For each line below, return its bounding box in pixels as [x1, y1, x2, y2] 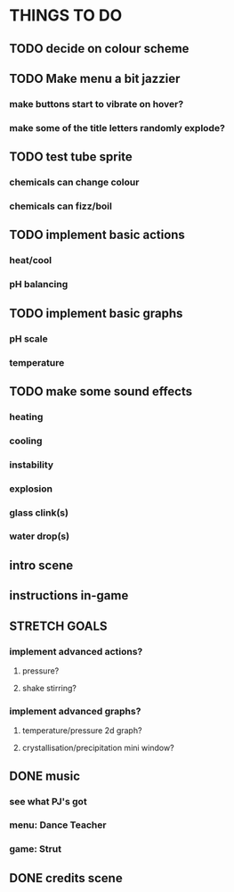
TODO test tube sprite [9, 149, 133, 165]
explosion [9, 483, 53, 495]
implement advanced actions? [9, 645, 143, 657]
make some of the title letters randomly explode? [9, 121, 225, 134]
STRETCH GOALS [9, 618, 109, 633]
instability [9, 458, 54, 471]
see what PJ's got [9, 795, 87, 807]
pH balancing [9, 278, 69, 291]
